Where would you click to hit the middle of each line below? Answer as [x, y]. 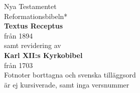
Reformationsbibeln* [36, 16]
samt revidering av [33, 45]
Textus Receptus [34, 26]
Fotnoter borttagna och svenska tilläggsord [70, 75]
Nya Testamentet [30, 6]
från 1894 [19, 35]
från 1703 [19, 65]
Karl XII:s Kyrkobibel [43, 55]
